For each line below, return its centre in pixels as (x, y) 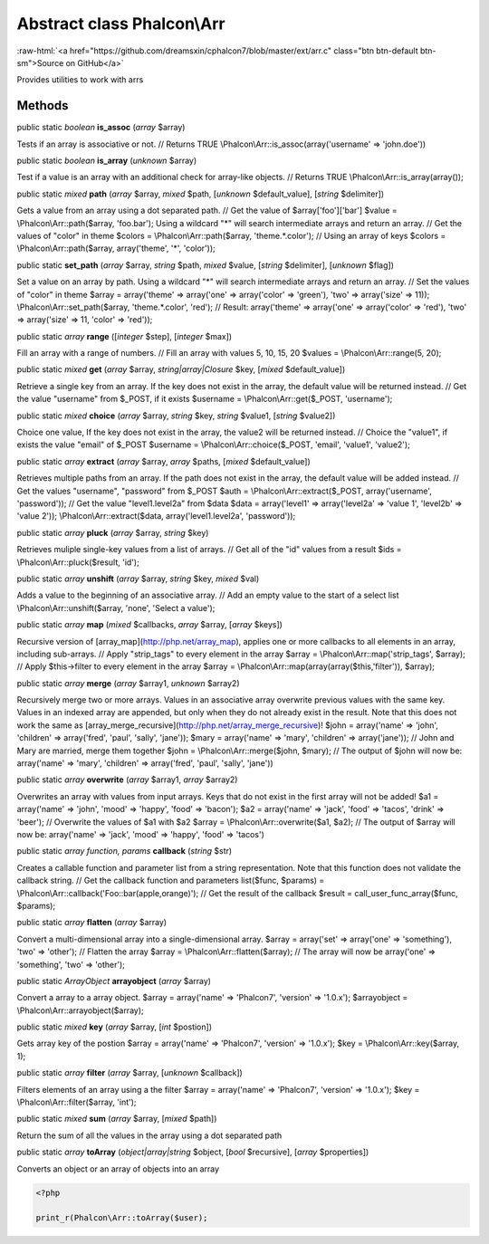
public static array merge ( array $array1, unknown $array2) (128, 683)
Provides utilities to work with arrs (80, 80)
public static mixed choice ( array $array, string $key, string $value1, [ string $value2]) (176, 416)
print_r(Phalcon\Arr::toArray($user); (122, 1218)
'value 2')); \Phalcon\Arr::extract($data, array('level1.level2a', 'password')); (156, 516)
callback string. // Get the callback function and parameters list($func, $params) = (171, 880)
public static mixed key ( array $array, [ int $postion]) (115, 1027)
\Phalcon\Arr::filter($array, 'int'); (77, 1102)
